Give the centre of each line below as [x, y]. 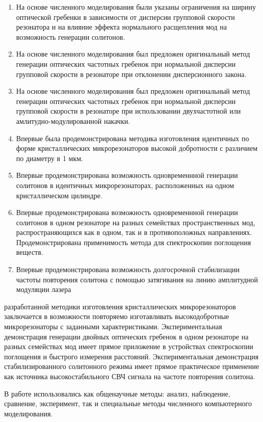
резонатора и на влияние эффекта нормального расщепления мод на [121, 27]
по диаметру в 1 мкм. [49, 158]
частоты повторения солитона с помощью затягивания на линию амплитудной [137, 279]
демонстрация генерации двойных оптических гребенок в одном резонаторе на [126, 336]
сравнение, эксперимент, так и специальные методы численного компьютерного [128, 403]
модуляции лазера [44, 289]
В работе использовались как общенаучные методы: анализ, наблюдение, [117, 393]
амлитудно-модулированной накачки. [73, 121]
